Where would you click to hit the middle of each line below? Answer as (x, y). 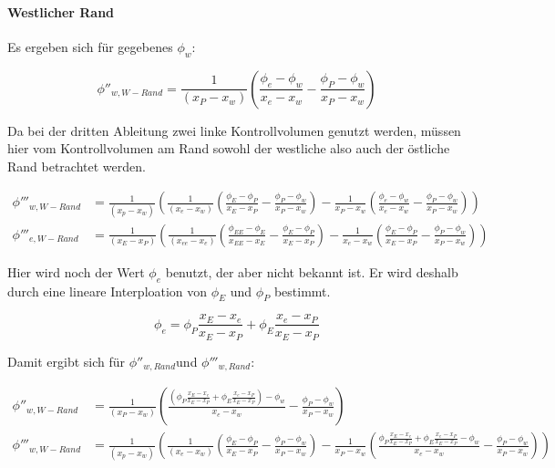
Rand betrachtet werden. (77, 166)
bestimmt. (302, 291)
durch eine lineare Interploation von (108, 291)
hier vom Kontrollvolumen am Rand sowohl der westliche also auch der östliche (229, 148)
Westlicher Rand (61, 11)
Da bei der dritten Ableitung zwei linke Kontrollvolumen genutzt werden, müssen (234, 130)
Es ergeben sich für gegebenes (90, 46)
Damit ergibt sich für (67, 361)
